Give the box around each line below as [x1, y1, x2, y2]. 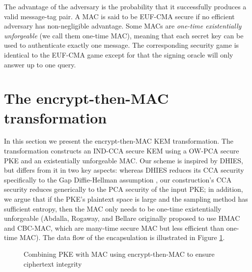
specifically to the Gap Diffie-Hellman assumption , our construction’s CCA [4, 174, 232, 184]
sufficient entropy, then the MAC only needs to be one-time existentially [4, 203, 222, 213]
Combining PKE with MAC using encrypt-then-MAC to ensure [24, 249, 215, 259]
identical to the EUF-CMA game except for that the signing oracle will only [4, 49, 233, 60]
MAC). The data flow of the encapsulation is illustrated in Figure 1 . [19, 232, 225, 242]
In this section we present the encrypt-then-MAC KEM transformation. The [4, 136, 233, 146]
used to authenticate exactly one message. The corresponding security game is [4, 40, 239, 50]
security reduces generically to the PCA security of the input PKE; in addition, [4, 184, 243, 194]
